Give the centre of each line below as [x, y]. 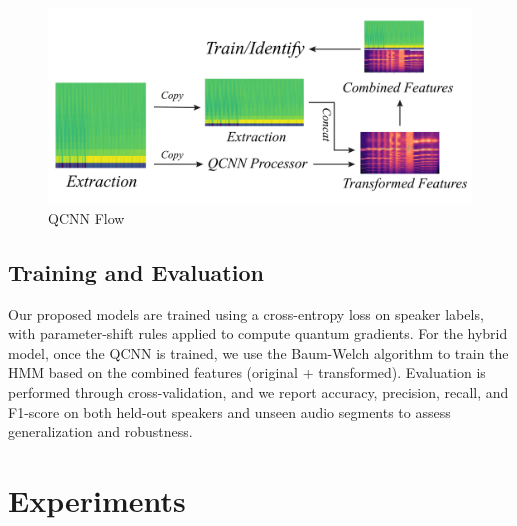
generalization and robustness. [100, 431]
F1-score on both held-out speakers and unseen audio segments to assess [229, 411]
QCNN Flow [86, 217]
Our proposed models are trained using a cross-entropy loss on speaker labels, [246, 313]
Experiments [97, 500]
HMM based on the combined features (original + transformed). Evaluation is [247, 372]
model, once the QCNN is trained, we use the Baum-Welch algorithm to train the [258, 352]
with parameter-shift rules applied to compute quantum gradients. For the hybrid [258, 333]
